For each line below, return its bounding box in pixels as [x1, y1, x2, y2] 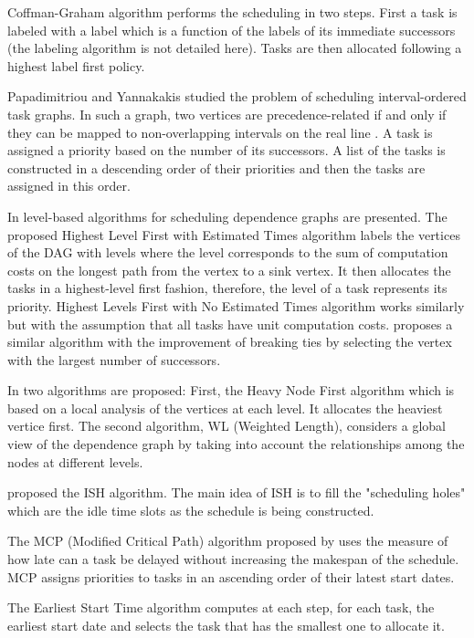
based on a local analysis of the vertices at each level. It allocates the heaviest [7, 398, 443, 417]
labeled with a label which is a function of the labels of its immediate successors [7, 20, 456, 39]
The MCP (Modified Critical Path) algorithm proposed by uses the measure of [7, 531, 448, 550]
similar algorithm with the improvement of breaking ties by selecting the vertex [7, 332, 452, 351]
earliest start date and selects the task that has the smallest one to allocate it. [7, 615, 445, 634]
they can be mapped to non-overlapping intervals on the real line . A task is [7, 122, 433, 141]
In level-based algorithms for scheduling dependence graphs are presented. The [7, 206, 448, 225]
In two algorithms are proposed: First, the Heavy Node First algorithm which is [7, 381, 455, 400]
